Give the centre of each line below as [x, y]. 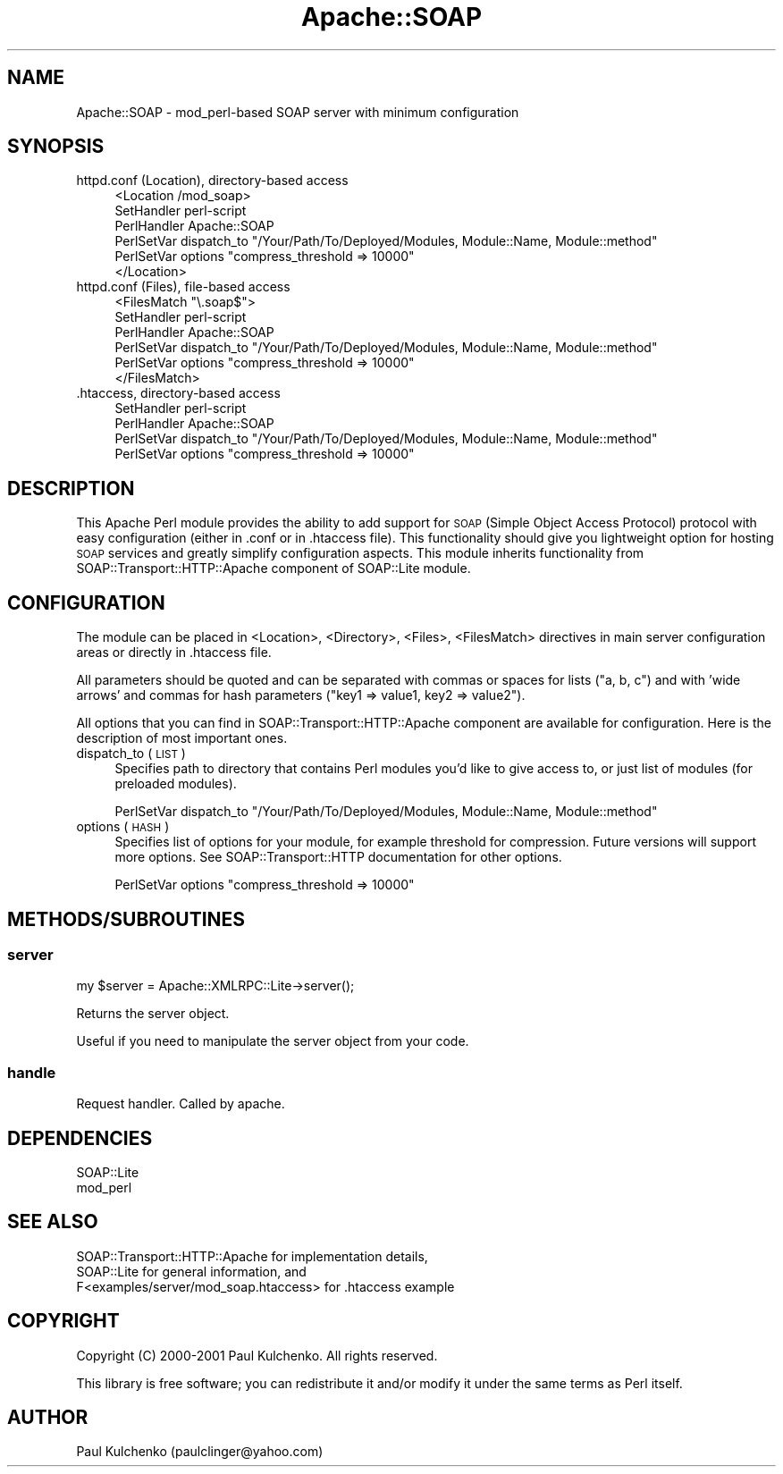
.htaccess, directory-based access [178, 393]
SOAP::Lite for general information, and [191, 1271]
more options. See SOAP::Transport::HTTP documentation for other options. [338, 857]
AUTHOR [48, 1418]
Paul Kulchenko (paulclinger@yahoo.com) [200, 1452]
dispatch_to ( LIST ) [131, 754]
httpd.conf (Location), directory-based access [212, 181]
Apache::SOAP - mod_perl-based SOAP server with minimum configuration [298, 112]
